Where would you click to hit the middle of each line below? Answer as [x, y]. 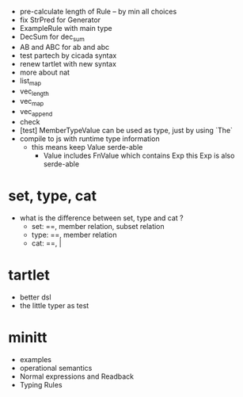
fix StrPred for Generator [60, 20]
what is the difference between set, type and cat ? [101, 218]
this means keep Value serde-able [87, 147]
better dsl [35, 297]
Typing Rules [41, 384]
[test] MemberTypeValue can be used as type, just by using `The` [126, 130]
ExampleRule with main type [66, 28]
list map [30, 81]
